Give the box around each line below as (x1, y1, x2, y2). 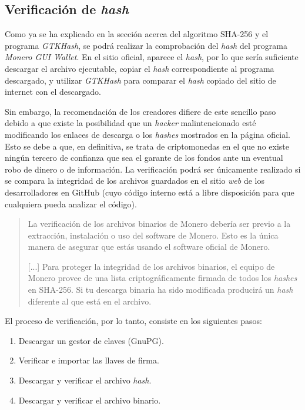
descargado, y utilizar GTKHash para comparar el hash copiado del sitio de (5, 74, 276, 86)
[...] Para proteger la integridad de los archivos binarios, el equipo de (28, 260, 275, 272)
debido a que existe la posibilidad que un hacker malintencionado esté (5, 117, 256, 129)
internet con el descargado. (5, 85, 101, 98)
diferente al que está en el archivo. (28, 295, 152, 307)
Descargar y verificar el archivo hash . (18, 374, 152, 386)
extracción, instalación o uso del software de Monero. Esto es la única (28, 229, 279, 241)
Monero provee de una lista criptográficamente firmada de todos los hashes (28, 272, 297, 284)
